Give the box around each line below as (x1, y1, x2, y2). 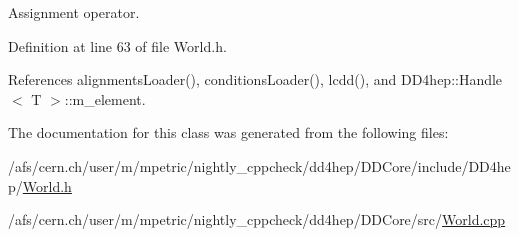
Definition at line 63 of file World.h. (8, 35, 227, 56)
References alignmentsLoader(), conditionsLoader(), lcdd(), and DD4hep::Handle (8, 69, 503, 90)
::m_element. (64, 88, 146, 109)
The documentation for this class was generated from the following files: (8, 122, 449, 143)
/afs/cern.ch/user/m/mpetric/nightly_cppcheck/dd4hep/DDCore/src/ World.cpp (8, 209, 506, 230)
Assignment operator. (8, 2, 140, 22)
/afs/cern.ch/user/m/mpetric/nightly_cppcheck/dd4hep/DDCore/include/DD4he (8, 155, 511, 176)
